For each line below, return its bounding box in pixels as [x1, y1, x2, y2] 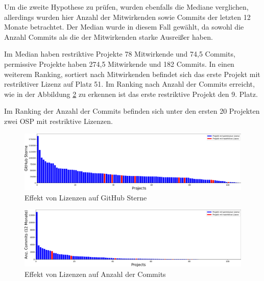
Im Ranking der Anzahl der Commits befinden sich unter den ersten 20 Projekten [4, 106, 260, 116]
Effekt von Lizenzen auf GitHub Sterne [25, 192, 147, 202]
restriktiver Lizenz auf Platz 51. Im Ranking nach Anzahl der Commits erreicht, [4, 79, 255, 89]
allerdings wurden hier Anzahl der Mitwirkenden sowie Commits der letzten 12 [4, 11, 251, 22]
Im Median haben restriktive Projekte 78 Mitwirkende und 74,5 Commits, [4, 48, 235, 59]
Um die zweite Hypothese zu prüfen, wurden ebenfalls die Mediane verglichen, [4, 2, 249, 12]
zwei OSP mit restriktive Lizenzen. [4, 115, 113, 126]
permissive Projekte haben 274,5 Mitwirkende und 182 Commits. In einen [4, 58, 234, 69]
